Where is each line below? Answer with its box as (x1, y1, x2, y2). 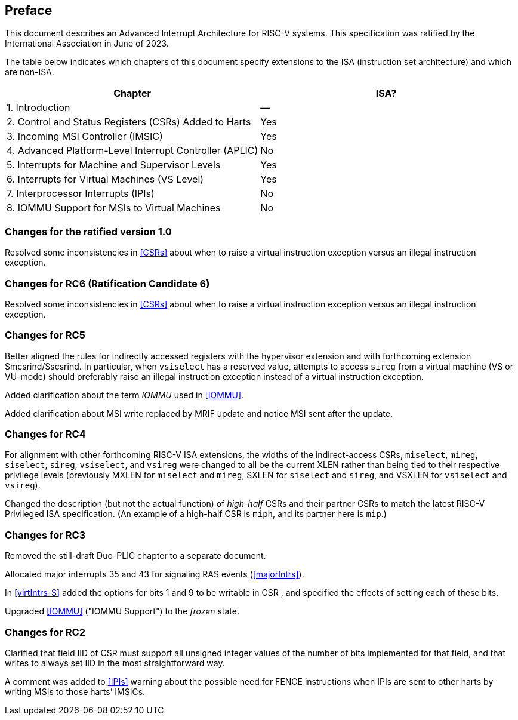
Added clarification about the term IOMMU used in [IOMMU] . (5, 389, 244, 400)
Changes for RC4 (5, 428, 86, 441)
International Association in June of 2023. (5, 38, 169, 49)
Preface (5, 3, 53, 18)
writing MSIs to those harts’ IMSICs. (5, 686, 146, 697)
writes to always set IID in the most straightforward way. (5, 657, 225, 668)
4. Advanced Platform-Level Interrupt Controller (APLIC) (7, 144, 258, 157)
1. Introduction (7, 101, 70, 114)
